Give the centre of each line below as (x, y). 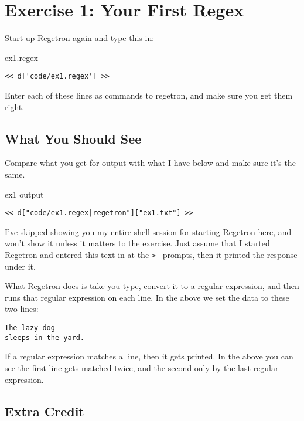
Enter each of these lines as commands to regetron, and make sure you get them (149, 95)
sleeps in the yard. (45, 337)
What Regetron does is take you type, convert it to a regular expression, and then (152, 286)
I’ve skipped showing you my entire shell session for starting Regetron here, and (148, 231)
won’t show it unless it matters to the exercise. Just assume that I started (137, 243)
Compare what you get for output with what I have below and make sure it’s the (150, 163)
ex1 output (24, 194)
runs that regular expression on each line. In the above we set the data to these (147, 297)
